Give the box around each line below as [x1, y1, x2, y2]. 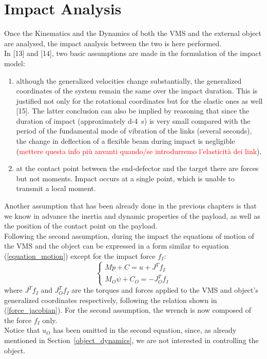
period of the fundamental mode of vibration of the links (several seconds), [16, 125, 252, 136]
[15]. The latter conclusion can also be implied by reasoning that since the [16, 105, 250, 116]
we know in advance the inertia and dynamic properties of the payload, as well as [4, 210, 260, 221]
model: [4, 58, 25, 68]
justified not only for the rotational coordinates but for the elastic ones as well [16, 95, 263, 106]
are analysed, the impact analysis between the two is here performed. [4, 37, 222, 48]
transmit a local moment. [16, 183, 96, 194]
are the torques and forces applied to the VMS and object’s [71, 285, 258, 295]
